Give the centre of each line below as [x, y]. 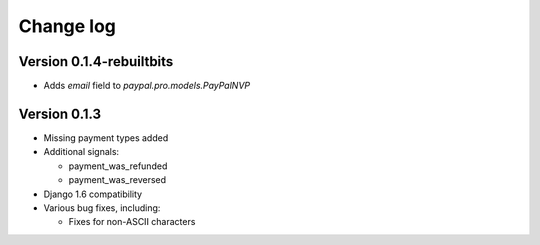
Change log [67, 26]
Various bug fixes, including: [102, 207]
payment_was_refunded [118, 166]
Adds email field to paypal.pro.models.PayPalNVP [146, 86]
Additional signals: [81, 152]
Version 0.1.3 [60, 113]
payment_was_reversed [117, 180]
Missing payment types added [106, 137]
